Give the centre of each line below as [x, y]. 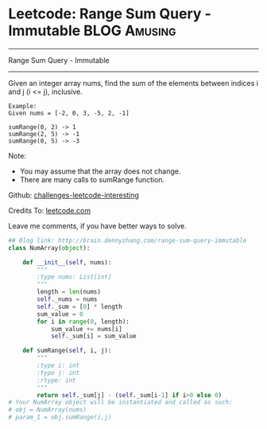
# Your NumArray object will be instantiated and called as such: [120, 403]
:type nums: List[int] [74, 277]
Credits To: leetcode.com [50, 210]
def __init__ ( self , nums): [67, 262]
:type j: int [58, 372]
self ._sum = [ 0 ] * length [80, 306]
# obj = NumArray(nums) [48, 410]
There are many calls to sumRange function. [92, 179]
